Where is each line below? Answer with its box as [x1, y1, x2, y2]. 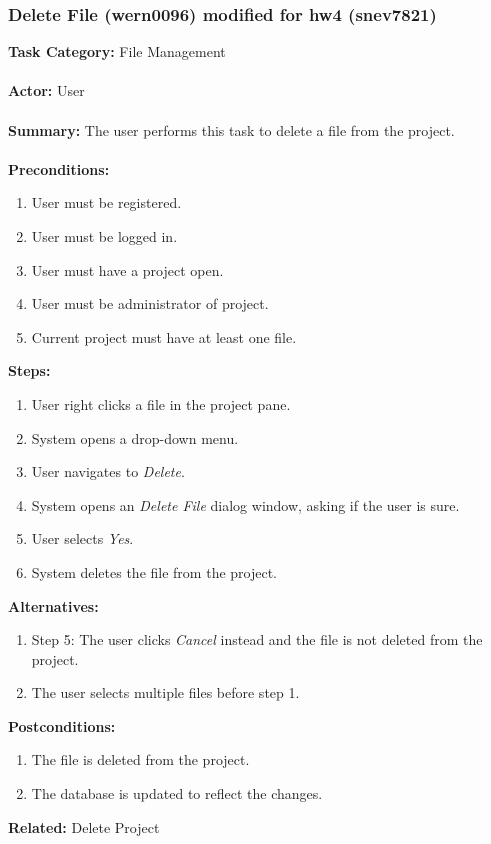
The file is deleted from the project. [31, 749, 250, 770]
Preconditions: [8, 158, 110, 179]
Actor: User [8, 80, 85, 101]
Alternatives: [8, 595, 99, 616]
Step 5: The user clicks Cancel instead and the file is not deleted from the [31, 629, 483, 650]
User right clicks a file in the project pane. [31, 393, 291, 414]
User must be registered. [31, 192, 182, 213]
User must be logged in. [31, 225, 178, 246]
